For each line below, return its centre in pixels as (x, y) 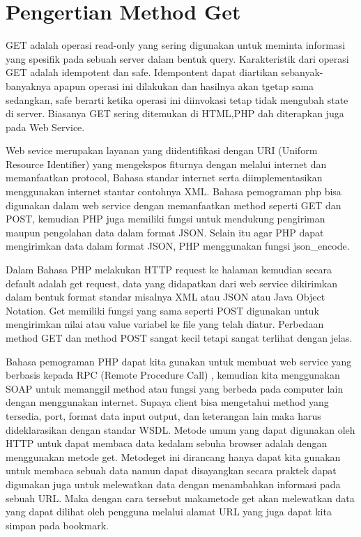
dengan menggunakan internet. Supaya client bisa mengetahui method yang (167, 402)
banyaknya (28, 85)
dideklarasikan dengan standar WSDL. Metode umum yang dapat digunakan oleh (180, 429)
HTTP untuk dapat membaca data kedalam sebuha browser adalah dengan (167, 443)
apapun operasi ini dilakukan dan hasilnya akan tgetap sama (184, 85)
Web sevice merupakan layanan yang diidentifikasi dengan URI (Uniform (162, 150)
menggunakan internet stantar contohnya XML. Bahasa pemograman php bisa (174, 191)
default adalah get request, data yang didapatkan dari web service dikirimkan (171, 283)
